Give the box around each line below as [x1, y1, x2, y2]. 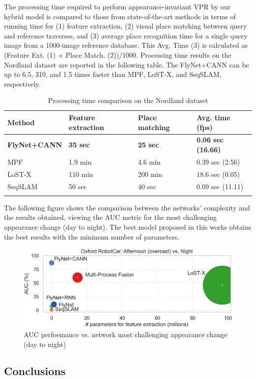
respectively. [4, 78, 41, 89]
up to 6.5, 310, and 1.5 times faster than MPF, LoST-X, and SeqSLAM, [4, 69, 222, 79]
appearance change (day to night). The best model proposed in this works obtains [4, 222, 252, 232]
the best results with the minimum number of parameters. [4, 231, 179, 241]
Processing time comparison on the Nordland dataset [48, 95, 208, 105]
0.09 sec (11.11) [196, 181, 244, 191]
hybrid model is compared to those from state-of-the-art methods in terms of [4, 11, 236, 21]
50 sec [68, 181, 87, 191]
